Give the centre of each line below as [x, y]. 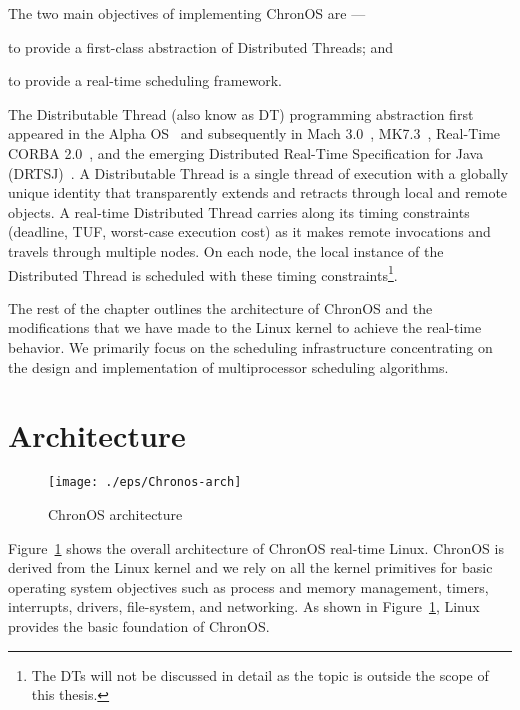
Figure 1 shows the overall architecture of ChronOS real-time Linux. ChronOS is [256, 547]
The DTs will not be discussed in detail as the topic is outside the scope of [260, 674]
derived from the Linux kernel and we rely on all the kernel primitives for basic [250, 567]
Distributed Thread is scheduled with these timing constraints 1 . [203, 273]
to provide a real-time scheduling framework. [145, 80]
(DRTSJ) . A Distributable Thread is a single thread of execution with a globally [258, 172]
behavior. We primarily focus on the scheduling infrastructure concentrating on [250, 346]
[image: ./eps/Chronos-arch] [145, 482]
